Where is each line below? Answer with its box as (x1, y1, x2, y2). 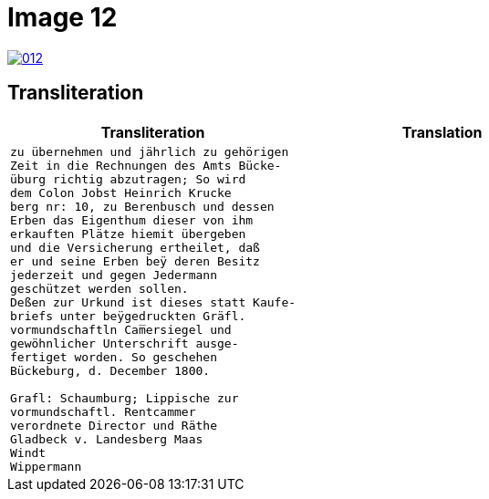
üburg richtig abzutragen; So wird (10, 172, 246, 186)
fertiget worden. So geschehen (10, 349, 217, 364)
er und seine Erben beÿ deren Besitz (10, 254, 260, 268)
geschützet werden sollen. (10, 281, 189, 296)
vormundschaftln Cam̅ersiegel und (10, 322, 232, 337)
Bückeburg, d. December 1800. (10, 363, 211, 378)
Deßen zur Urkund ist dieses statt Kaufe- (10, 295, 297, 309)
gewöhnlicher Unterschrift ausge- (10, 336, 239, 350)
